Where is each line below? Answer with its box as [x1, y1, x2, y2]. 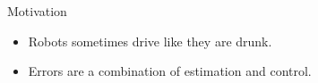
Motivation [7, 2, 67, 20]
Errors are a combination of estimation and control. [28, 62, 312, 80]
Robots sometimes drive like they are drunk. [28, 31, 272, 50]
